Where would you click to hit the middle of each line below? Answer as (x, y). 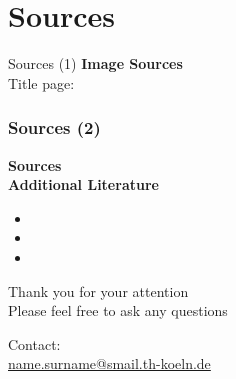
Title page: (41, 82)
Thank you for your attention (98, 290)
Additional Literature (83, 184)
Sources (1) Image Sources (95, 63)
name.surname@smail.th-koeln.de (109, 363)
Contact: (34, 343)
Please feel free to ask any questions (118, 310)
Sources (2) (54, 127)
